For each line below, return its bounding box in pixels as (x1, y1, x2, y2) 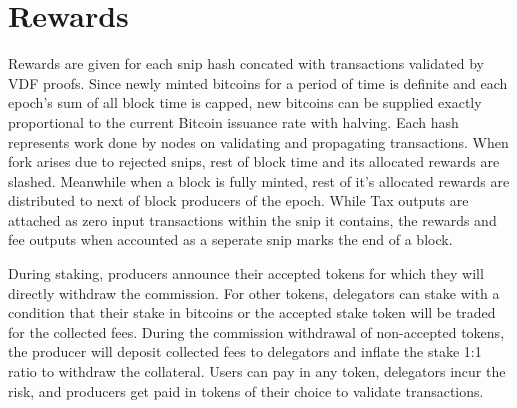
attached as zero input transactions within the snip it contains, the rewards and (8, 209, 497, 230)
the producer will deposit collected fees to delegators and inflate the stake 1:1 (8, 341, 482, 362)
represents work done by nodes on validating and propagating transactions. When (8, 131, 509, 152)
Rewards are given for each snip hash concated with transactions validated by (8, 53, 484, 74)
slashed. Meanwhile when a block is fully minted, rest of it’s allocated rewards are (8, 170, 510, 191)
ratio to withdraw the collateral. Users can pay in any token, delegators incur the (8, 361, 506, 382)
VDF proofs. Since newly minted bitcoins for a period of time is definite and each (8, 72, 508, 93)
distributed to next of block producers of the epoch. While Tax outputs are (8, 190, 469, 211)
